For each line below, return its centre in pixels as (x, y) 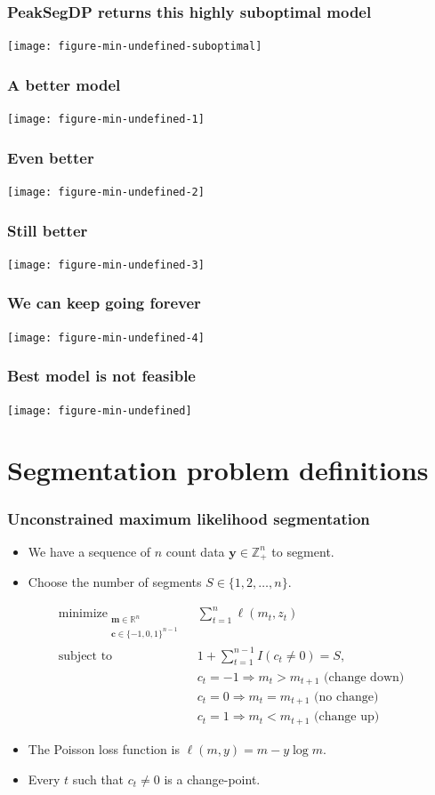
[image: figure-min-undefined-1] (106, 120)
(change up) (347, 717)
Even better (51, 157)
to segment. (303, 551)
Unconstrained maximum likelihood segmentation (189, 518)
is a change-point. (212, 779)
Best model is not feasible (101, 376)
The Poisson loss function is (104, 748)
